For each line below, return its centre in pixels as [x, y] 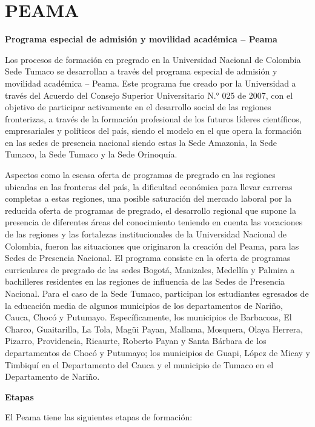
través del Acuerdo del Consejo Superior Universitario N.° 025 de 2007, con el [149, 95]
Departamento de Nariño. [52, 376]
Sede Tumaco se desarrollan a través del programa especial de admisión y [141, 71]
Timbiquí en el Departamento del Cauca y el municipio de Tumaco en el [139, 364]
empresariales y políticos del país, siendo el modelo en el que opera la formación [153, 131]
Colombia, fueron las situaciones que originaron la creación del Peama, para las [152, 246]
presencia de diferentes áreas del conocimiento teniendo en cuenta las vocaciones [154, 222]
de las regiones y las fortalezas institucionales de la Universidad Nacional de [146, 234]
